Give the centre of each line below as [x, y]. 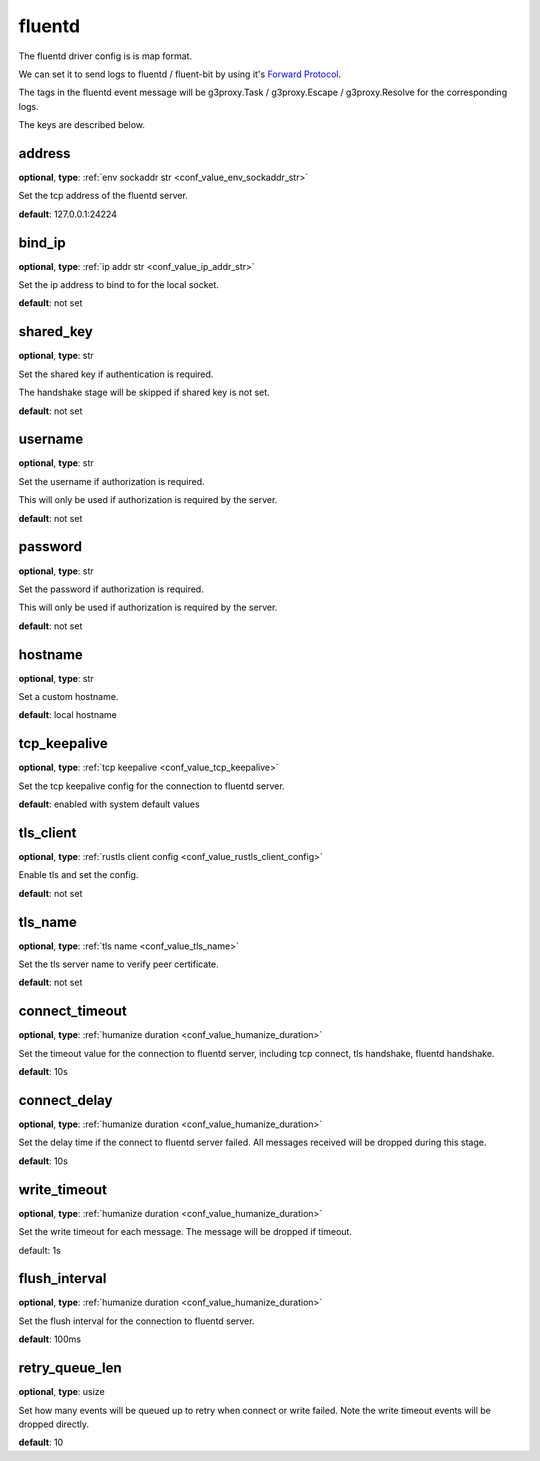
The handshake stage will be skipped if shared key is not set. [144, 392]
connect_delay [65, 1100]
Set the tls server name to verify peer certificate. [118, 964]
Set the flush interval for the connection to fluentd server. [136, 1321]
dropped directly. [54, 1424]
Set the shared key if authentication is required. [116, 374]
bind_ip [42, 242]
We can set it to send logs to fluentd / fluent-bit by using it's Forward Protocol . [180, 74]
